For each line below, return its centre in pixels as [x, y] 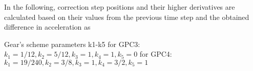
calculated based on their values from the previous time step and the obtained [127, 17]
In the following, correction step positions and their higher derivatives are [120, 7]
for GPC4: [156, 54]
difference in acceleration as [47, 27]
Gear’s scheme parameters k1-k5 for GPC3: [72, 44]
